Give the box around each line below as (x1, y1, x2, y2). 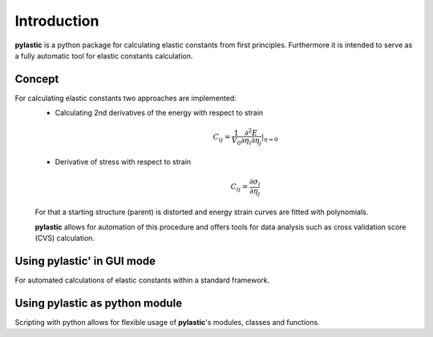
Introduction (14, 12, 99, 30)
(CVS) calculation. (34, 233, 95, 242)
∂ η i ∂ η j (241, 136, 262, 147)
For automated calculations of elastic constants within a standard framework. (14, 275, 270, 285)
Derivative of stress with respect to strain (55, 156, 192, 166)
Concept (14, 72, 59, 86)
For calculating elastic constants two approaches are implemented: (14, 93, 237, 103)
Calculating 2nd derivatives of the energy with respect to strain (55, 108, 264, 118)
